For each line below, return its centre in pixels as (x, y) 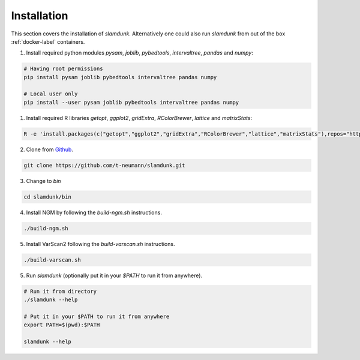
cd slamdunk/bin (48, 197)
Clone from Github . (49, 149)
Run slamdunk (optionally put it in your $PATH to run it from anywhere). (114, 275)
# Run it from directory (60, 291)
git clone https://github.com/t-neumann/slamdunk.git (104, 165)
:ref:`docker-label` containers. (48, 41)
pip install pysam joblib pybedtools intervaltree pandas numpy (120, 77)
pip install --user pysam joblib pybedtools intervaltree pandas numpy (131, 102)
